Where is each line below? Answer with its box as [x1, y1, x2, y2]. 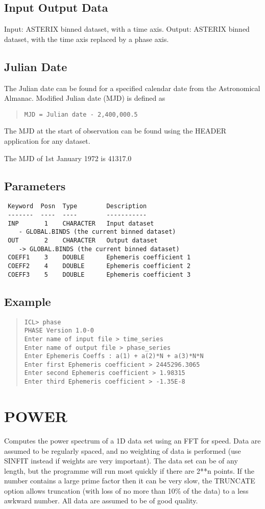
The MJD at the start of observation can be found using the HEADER [4, 125, 227, 136]
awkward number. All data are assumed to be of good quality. [4, 495, 198, 506]
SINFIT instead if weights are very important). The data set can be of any [4, 455, 238, 466]
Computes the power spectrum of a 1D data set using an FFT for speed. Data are [4, 435, 261, 446]
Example [4, 293, 51, 309]
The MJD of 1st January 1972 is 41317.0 [4, 152, 132, 163]
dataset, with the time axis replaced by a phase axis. [4, 33, 169, 44]
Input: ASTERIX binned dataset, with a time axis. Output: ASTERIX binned [4, 24, 250, 34]
